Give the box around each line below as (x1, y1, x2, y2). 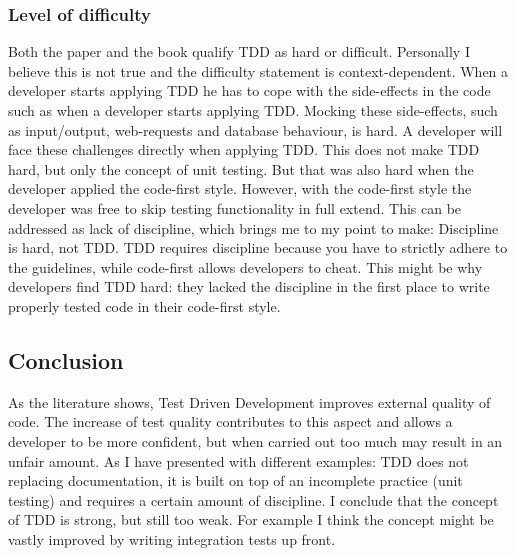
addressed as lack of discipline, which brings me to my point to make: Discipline (8, 217, 499, 238)
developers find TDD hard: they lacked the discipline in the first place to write (8, 276, 490, 297)
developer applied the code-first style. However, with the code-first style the (8, 178, 472, 199)
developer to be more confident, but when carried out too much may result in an (8, 430, 503, 451)
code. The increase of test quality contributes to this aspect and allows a (8, 411, 453, 432)
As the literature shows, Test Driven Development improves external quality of (8, 391, 491, 412)
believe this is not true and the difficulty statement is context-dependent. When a (8, 60, 509, 81)
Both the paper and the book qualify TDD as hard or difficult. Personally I (8, 41, 470, 62)
